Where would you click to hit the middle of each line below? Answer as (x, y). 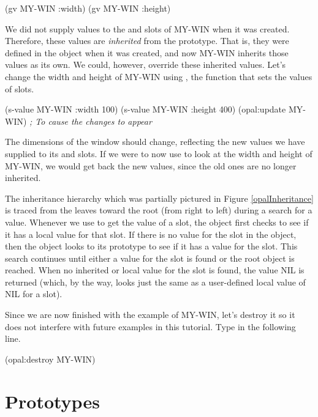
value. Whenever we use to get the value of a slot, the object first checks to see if (157, 222)
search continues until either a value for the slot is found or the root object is (150, 258)
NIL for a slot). (34, 294)
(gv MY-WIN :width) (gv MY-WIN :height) (88, 8)
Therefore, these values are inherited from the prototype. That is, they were (147, 41)
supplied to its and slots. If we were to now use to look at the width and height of (159, 153)
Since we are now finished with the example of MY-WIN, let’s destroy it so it (150, 315)
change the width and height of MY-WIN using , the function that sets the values (159, 76)
